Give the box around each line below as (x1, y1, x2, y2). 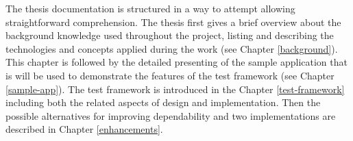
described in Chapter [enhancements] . (5, 122, 163, 136)
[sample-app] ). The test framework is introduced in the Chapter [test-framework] (5, 81, 345, 96)
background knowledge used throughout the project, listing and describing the (5, 28, 334, 42)
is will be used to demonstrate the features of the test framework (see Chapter (5, 68, 334, 82)
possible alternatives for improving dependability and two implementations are (5, 108, 336, 123)
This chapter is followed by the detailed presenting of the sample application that (5, 55, 348, 69)
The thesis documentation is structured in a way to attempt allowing (5, 1, 295, 15)
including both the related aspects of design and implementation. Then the (5, 95, 321, 110)
